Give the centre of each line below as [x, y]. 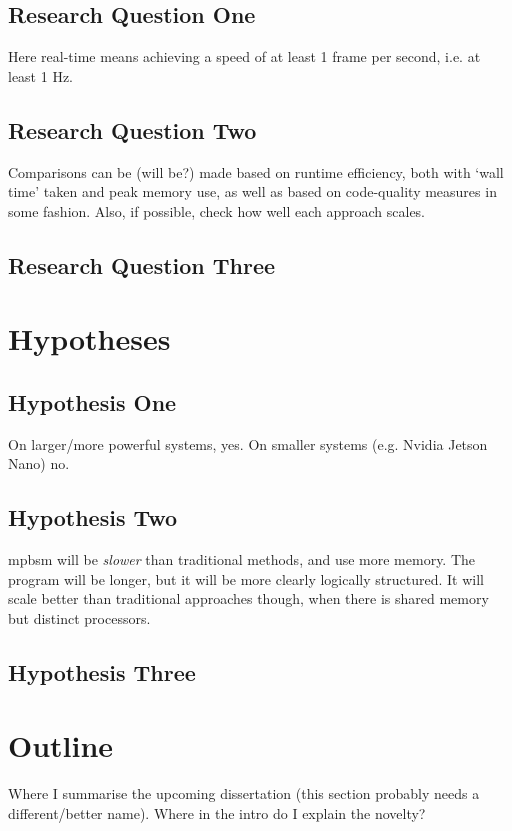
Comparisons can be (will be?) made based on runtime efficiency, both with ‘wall [256, 171]
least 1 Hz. [41, 75]
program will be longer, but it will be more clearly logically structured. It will [246, 578]
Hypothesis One [92, 401]
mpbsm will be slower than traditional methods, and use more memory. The [242, 559]
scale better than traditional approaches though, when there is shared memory [248, 598]
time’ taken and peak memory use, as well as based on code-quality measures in [252, 191]
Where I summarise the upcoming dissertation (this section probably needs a [244, 793]
